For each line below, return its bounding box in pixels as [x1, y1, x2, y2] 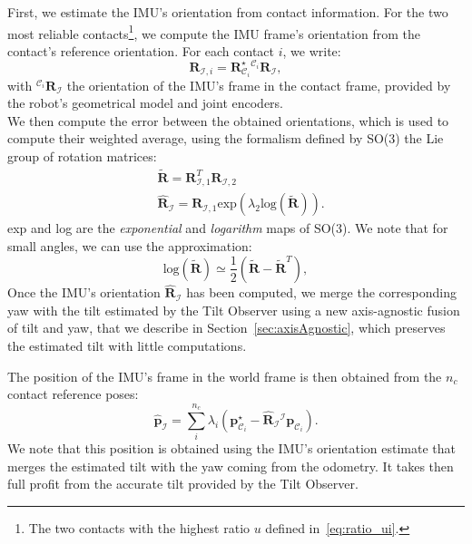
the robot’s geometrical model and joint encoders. [7, 93, 283, 112]
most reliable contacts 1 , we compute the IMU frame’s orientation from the [7, 21, 420, 43]
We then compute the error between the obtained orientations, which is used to [7, 111, 449, 130]
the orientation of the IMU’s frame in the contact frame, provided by [66, 75, 451, 94]
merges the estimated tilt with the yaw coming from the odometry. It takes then [7, 456, 454, 475]
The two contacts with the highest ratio [28, 519, 251, 538]
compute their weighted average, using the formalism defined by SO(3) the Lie [7, 129, 444, 148]
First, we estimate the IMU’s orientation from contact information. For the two [7, 3, 448, 21]
